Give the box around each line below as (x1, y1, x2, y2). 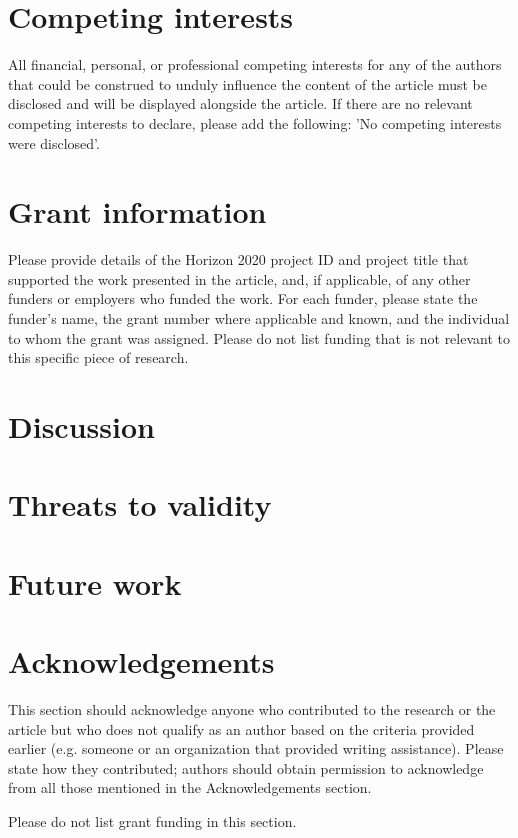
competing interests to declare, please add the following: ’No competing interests (8, 112, 502, 133)
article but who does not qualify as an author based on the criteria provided (8, 718, 475, 739)
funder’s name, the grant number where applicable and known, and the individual (8, 308, 510, 328)
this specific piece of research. (8, 347, 189, 368)
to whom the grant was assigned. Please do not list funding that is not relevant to (8, 327, 510, 348)
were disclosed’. (8, 132, 100, 153)
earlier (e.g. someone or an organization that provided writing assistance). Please (8, 738, 504, 759)
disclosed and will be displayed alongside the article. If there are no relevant (8, 93, 473, 114)
